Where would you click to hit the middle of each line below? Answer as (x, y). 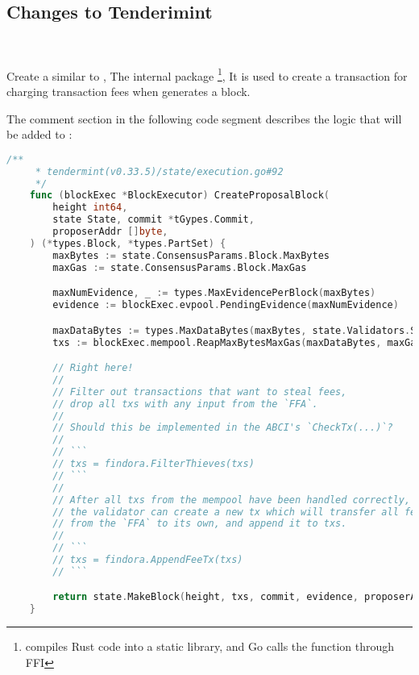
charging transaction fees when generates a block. (129, 92)
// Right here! (93, 368)
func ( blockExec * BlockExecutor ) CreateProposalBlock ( (179, 196)
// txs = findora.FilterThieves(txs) (153, 464)
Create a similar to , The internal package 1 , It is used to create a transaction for (207, 74)
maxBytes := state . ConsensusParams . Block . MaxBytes (191, 255)
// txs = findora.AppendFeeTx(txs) (148, 560)
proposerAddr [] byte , (110, 232)
